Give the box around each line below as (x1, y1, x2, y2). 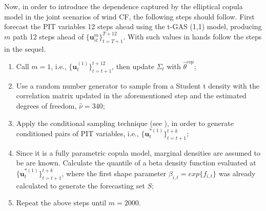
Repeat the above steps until (16, 197, 107, 208)
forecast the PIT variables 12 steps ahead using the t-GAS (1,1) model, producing (4, 21, 262, 32)
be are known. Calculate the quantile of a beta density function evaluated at (16, 157, 256, 168)
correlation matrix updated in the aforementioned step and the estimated (16, 90, 247, 101)
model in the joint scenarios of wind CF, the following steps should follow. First (4, 11, 255, 22)
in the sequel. (4, 43, 46, 54)
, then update (112, 60, 154, 71)
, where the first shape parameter (62, 167, 167, 178)
